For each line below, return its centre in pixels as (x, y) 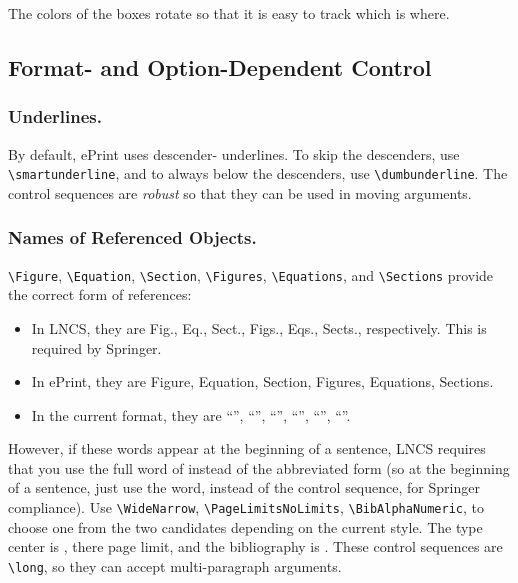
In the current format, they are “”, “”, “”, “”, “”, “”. (191, 414)
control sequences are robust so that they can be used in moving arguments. (240, 192)
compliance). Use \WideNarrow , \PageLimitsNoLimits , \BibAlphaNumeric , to (246, 507)
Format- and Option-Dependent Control (220, 66)
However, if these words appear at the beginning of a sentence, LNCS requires (247, 448)
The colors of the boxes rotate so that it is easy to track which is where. (229, 13)
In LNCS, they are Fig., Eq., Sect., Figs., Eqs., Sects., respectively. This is (259, 327)
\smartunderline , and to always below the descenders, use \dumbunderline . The (258, 173)
